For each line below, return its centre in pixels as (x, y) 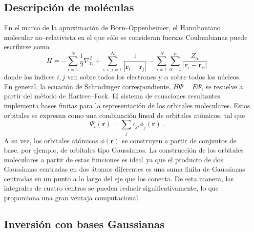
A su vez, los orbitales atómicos (51, 140)
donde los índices (29, 77)
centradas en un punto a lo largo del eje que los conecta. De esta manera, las (119, 178)
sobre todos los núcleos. (206, 77)
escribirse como (27, 47)
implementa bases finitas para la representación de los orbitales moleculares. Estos (127, 105)
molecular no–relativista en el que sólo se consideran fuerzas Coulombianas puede (126, 37)
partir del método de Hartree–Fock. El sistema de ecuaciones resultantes (112, 96)
